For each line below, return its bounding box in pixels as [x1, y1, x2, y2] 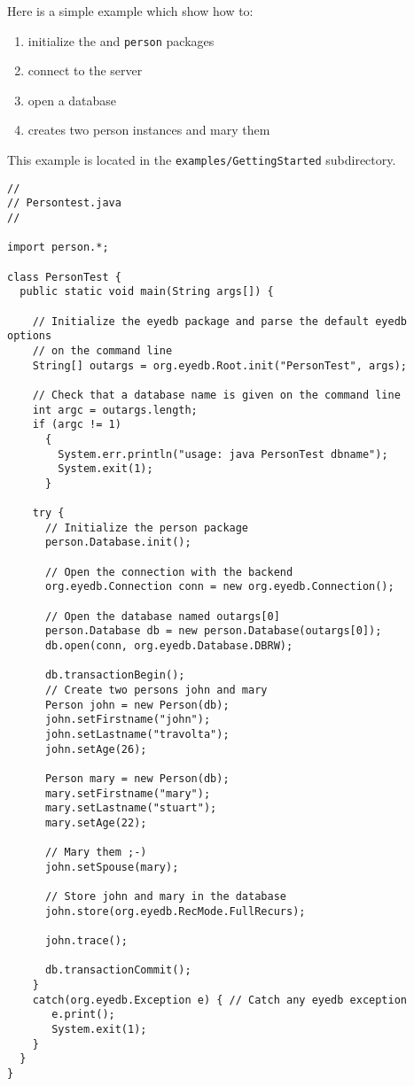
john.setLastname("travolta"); [44, 727, 230, 741]
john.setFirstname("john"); [44, 713, 211, 726]
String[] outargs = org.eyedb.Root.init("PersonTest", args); [32, 359, 408, 372]
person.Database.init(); [44, 536, 191, 549]
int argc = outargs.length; [32, 403, 198, 416]
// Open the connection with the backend [44, 565, 293, 578]
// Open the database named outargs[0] [44, 609, 280, 623]
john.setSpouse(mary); [44, 860, 179, 873]
